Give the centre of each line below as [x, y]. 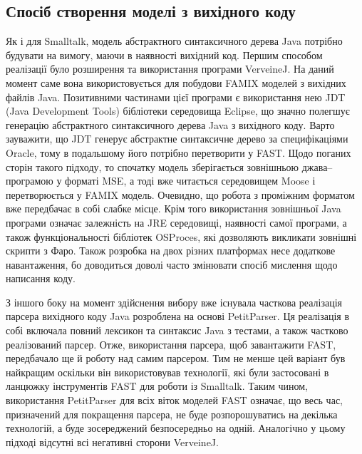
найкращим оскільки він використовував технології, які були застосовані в [167, 372]
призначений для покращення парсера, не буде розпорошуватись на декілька [172, 414]
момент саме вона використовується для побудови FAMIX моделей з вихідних [176, 82]
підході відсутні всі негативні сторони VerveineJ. [112, 442]
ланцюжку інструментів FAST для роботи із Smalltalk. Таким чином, [157, 386]
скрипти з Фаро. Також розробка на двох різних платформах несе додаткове [171, 251]
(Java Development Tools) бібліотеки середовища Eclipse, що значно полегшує [178, 111]
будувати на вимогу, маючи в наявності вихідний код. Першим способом [164, 55]
